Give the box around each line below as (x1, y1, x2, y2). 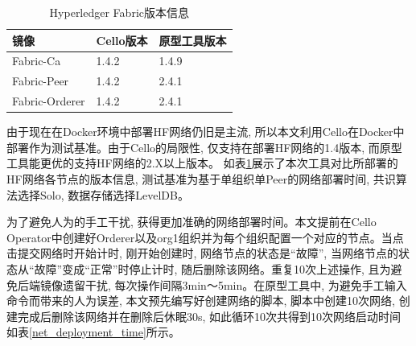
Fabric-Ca (12, 52, 61, 69)
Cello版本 (96, 31, 148, 48)
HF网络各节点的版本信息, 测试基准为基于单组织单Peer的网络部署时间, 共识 (6, 171, 396, 187)
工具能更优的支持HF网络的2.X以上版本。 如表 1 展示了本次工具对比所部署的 (6, 154, 398, 171)
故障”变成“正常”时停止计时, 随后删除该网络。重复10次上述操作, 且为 (34, 260, 391, 277)
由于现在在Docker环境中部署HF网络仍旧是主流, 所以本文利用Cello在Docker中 (6, 123, 405, 140)
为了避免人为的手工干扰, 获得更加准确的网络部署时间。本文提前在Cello (6, 213, 377, 230)
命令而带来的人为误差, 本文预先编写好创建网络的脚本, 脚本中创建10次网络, (6, 292, 395, 309)
